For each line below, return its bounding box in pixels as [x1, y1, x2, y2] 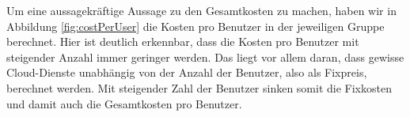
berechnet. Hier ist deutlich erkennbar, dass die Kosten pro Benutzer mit [6, 33, 359, 50]
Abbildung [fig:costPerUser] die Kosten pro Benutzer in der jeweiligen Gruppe [6, 17, 385, 34]
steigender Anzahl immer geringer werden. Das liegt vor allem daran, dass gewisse [6, 48, 404, 65]
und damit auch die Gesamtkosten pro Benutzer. [6, 95, 242, 111]
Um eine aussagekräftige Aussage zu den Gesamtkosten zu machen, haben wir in [6, 2, 397, 18]
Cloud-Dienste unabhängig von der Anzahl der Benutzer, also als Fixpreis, [6, 64, 367, 81]
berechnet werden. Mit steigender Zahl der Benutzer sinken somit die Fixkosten [6, 79, 392, 96]
